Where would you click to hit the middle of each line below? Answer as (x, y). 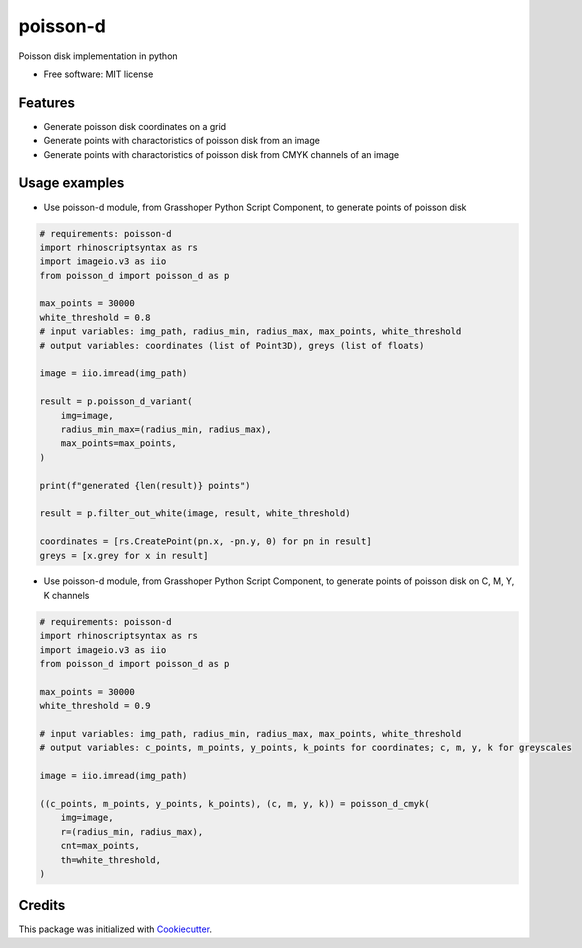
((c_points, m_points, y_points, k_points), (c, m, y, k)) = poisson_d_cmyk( (234, 803)
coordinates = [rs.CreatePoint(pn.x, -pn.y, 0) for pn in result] (205, 541)
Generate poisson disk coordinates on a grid (135, 126)
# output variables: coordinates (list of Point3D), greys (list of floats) (232, 345)
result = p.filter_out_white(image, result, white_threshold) (195, 513)
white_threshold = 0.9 (95, 706)
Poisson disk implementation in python (98, 56)
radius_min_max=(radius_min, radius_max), (166, 429)
